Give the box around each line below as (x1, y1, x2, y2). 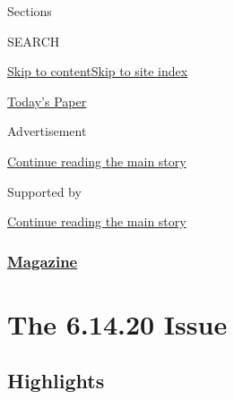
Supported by (7, 182, 82, 200)
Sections (7, 2, 52, 20)
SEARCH (7, 31, 60, 50)
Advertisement (7, 122, 87, 140)
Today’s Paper (7, 91, 87, 110)
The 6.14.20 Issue (7, 305, 228, 342)
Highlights (7, 367, 105, 395)
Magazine (7, 250, 78, 272)
